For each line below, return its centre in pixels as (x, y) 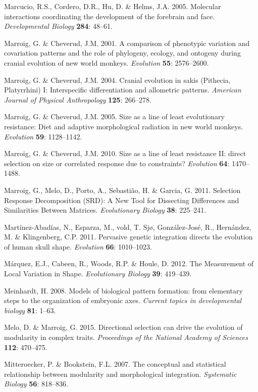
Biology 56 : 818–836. (36, 384)
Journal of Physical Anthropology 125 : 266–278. (78, 99)
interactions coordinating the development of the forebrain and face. (110, 16)
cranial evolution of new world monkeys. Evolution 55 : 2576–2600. (107, 62)
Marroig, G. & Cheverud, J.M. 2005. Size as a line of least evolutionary (114, 116)
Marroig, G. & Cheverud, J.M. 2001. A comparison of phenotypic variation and (127, 43)
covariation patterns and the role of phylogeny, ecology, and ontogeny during (122, 53)
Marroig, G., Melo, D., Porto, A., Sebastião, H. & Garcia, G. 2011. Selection (122, 190)
